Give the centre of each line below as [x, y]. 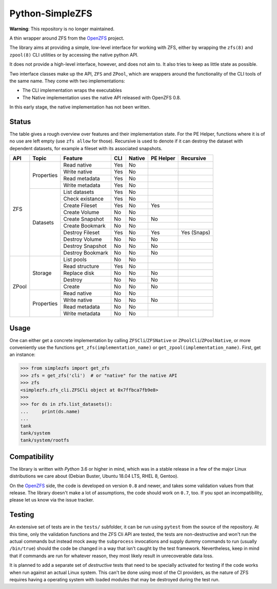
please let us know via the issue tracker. [52, 500]
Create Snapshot [84, 219]
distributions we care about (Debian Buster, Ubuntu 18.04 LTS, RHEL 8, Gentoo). [94, 476]
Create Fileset [80, 206]
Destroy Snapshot [85, 246]
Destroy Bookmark [86, 253]
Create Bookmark [85, 226]
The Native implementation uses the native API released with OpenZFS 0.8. [102, 97]
